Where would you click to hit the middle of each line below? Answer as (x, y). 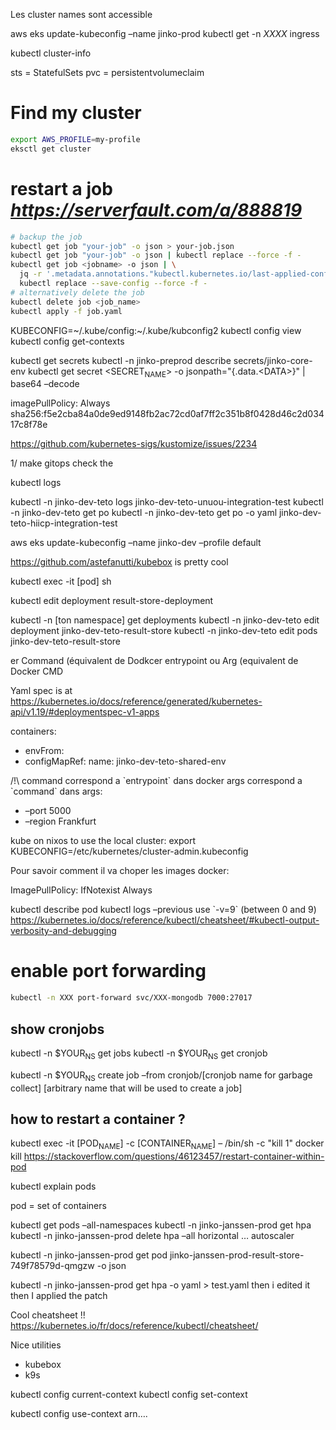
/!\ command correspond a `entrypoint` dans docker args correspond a (156, 781)
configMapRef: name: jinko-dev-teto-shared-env (125, 761)
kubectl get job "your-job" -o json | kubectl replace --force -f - (156, 255)
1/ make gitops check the (62, 463)
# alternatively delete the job (77, 292)
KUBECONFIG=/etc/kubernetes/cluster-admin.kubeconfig (129, 851)
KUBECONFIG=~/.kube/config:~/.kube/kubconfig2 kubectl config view (156, 330)
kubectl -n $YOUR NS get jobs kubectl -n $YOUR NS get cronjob (139, 1054)
